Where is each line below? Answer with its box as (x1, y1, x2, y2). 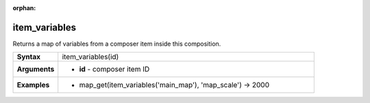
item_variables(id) (62, 52, 119, 61)
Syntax (16, 52, 41, 61)
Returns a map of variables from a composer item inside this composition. (12, 40, 221, 48)
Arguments (16, 65, 55, 74)
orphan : (12, 4, 36, 12)
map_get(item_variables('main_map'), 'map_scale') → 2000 (79, 80, 270, 90)
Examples (16, 80, 50, 90)
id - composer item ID (79, 65, 150, 74)
